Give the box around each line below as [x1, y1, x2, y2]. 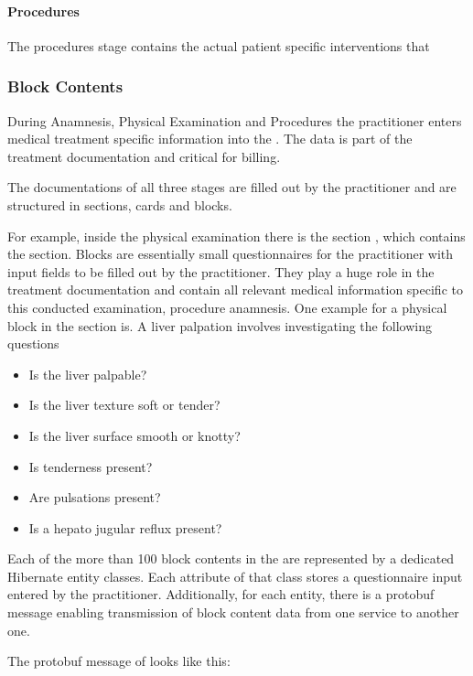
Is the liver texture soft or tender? [28, 395, 220, 414]
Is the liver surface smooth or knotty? [28, 425, 241, 445]
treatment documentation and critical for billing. [7, 146, 281, 166]
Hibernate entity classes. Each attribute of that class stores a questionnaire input [7, 566, 463, 585]
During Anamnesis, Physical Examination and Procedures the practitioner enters [7, 111, 462, 130]
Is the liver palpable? [28, 364, 147, 383]
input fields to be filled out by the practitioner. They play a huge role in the [7, 262, 435, 281]
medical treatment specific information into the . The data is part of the [7, 129, 413, 148]
